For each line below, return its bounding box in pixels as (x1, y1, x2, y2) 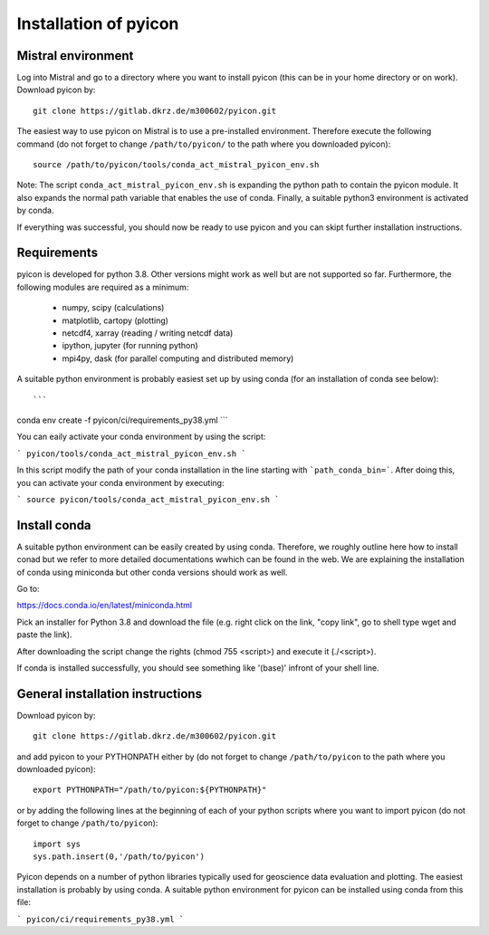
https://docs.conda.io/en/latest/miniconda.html (16, 600, 193, 611)
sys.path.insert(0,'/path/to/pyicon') (33, 852, 206, 862)
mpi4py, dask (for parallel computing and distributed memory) (62, 353, 294, 364)
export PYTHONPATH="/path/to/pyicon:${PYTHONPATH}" (33, 785, 267, 796)
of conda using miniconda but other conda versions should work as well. (16, 567, 288, 577)
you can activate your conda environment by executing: (16, 477, 225, 488)
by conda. (16, 205, 54, 216)
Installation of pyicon (16, 14, 179, 33)
